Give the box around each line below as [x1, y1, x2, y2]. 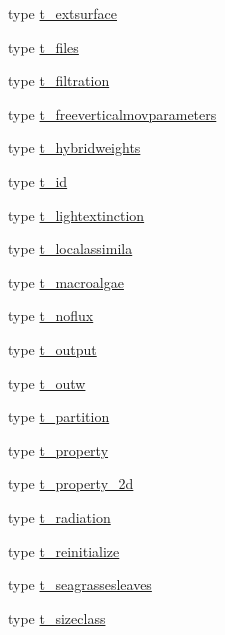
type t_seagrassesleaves [8, 574, 152, 595]
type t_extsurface [8, 3, 118, 23]
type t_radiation [8, 506, 111, 527]
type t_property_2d [8, 473, 134, 494]
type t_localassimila [8, 238, 133, 259]
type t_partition [8, 406, 110, 427]
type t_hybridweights [8, 137, 141, 158]
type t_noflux [8, 305, 94, 326]
